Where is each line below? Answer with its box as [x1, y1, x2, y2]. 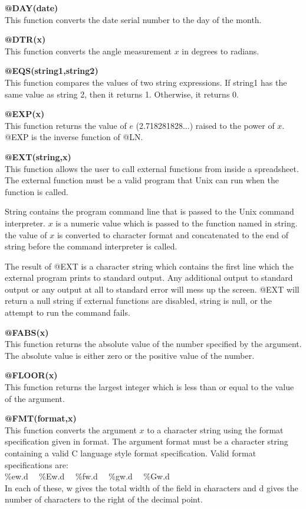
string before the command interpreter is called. [5, 240, 177, 252]
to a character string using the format [147, 423, 284, 436]
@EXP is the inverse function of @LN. [5, 131, 143, 143]
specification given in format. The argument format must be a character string [5, 435, 288, 448]
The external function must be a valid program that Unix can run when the [5, 174, 279, 186]
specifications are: [5, 458, 68, 471]
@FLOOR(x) [5, 369, 58, 381]
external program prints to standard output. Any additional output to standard [5, 271, 293, 284]
